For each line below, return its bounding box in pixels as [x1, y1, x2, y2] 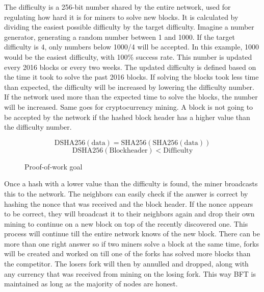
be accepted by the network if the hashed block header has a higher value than [4, 111, 250, 122]
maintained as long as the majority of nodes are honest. [4, 278, 178, 289]
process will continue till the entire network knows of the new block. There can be [4, 228, 260, 239]
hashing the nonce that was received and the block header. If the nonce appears [4, 198, 253, 209]
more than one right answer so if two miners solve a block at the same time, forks [4, 238, 259, 249]
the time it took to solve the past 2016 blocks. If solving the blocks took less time [4, 71, 259, 82]
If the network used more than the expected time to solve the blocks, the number [4, 91, 258, 102]
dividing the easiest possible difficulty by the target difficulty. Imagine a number [4, 21, 254, 32]
